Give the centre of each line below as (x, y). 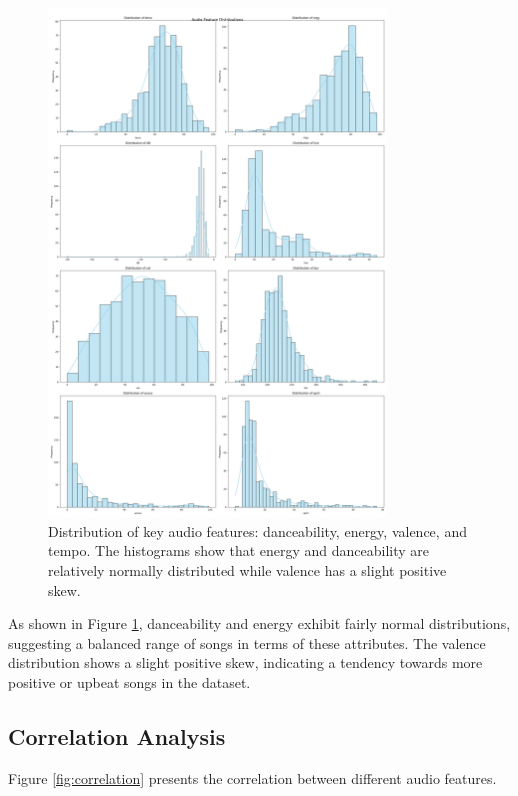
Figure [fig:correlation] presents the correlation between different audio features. (252, 777)
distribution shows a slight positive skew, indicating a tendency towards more (245, 662)
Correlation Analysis (117, 736)
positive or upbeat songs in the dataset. (129, 682)
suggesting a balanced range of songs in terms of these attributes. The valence (247, 642)
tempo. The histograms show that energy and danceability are (239, 550)
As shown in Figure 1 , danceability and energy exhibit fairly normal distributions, (259, 623)
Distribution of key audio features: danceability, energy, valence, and (257, 530)
